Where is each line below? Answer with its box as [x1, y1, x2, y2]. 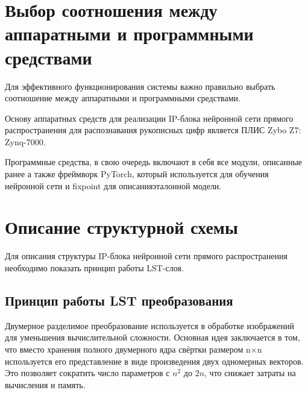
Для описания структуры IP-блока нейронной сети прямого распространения [5, 250, 288, 262]
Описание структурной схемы [5, 215, 238, 239]
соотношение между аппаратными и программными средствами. [5, 92, 240, 104]
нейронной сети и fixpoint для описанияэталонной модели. [5, 179, 222, 192]
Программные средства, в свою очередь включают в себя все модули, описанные [5, 156, 303, 168]
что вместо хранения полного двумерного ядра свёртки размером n [5, 342, 251, 355]
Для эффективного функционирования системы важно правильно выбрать [5, 80, 275, 92]
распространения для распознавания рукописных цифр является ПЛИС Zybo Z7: [5, 124, 301, 136]
